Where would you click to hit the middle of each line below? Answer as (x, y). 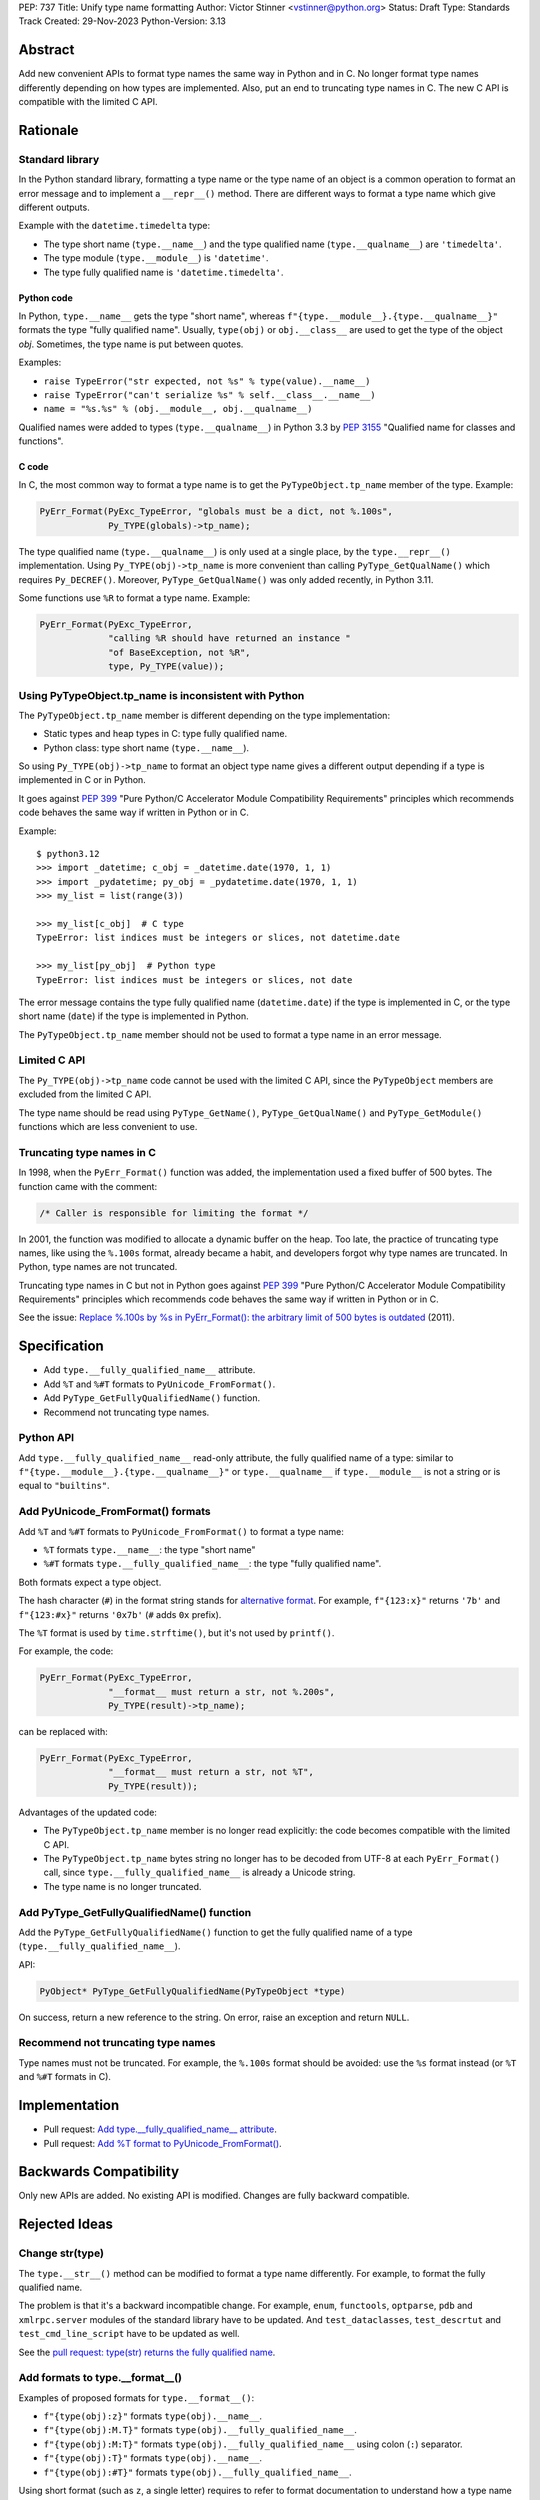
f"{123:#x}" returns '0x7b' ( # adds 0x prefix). (120, 1614)
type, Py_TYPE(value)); (166, 666)
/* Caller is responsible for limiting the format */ (174, 1213)
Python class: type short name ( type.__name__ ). (146, 747)
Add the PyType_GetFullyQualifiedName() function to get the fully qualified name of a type (215, 1932)
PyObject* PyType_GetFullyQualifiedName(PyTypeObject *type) (192, 1991)
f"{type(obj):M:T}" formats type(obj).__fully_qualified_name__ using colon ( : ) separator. (253, 2444)
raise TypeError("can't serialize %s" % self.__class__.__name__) (210, 394)
